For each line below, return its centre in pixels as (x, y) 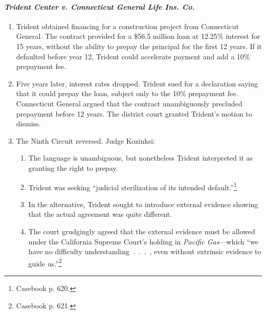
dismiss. (28, 124)
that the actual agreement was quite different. (100, 214)
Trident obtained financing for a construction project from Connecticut (127, 26)
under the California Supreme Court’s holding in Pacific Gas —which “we (143, 241)
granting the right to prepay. (73, 167)
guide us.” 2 (45, 262)
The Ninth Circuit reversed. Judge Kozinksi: (85, 140)
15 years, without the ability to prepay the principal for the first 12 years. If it (139, 46)
